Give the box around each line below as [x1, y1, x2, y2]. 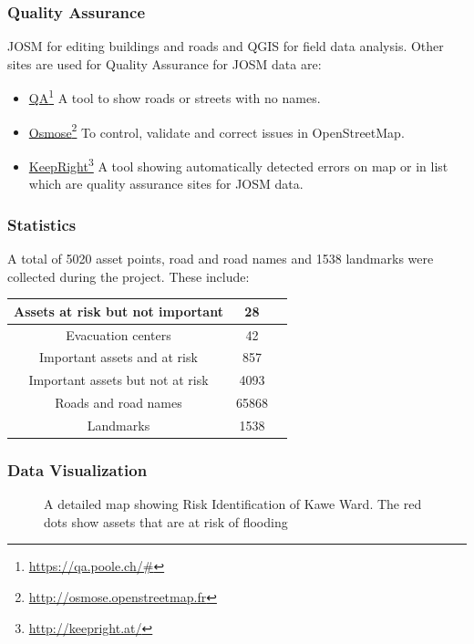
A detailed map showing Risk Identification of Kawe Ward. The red [44, 494, 422, 514]
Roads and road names [55, 393, 182, 412]
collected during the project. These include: [7, 266, 250, 286]
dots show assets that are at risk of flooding [44, 512, 288, 531]
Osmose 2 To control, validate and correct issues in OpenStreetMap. [28, 119, 405, 141]
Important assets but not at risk [28, 370, 209, 390]
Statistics [7, 213, 77, 235]
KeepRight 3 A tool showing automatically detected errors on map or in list [28, 153, 448, 175]
